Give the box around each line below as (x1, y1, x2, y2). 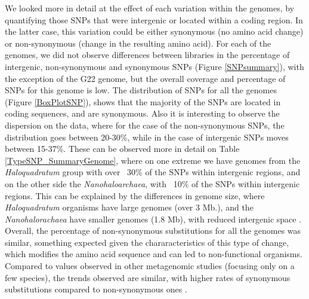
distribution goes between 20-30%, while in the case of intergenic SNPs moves (5, 130, 289, 143)
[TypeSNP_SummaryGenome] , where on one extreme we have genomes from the (5, 154, 301, 166)
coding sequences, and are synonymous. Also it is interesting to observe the (5, 107, 280, 120)
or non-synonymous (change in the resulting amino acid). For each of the (5, 36, 271, 49)
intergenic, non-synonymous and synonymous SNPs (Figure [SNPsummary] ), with (5, 60, 304, 72)
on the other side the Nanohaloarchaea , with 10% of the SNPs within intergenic (5, 177, 300, 190)
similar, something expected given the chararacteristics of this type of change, (5, 236, 289, 248)
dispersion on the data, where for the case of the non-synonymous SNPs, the (5, 118, 285, 131)
